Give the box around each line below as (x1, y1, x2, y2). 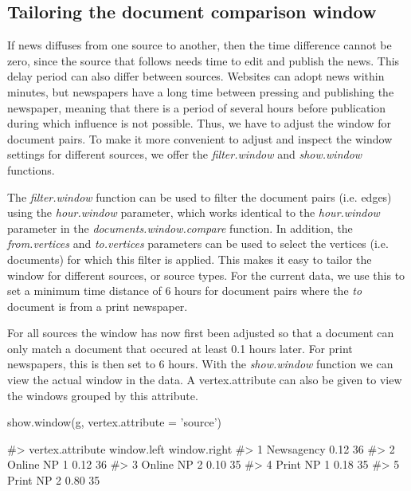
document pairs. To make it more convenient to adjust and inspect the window (7, 130, 393, 147)
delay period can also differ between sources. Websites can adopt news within (7, 68, 385, 84)
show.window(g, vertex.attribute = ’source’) (7, 414, 222, 430)
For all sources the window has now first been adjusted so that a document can (7, 324, 394, 341)
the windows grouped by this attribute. (7, 387, 198, 403)
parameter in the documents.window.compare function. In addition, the (7, 219, 353, 236)
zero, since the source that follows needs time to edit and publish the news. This (7, 52, 400, 69)
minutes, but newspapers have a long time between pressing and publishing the (7, 83, 394, 100)
